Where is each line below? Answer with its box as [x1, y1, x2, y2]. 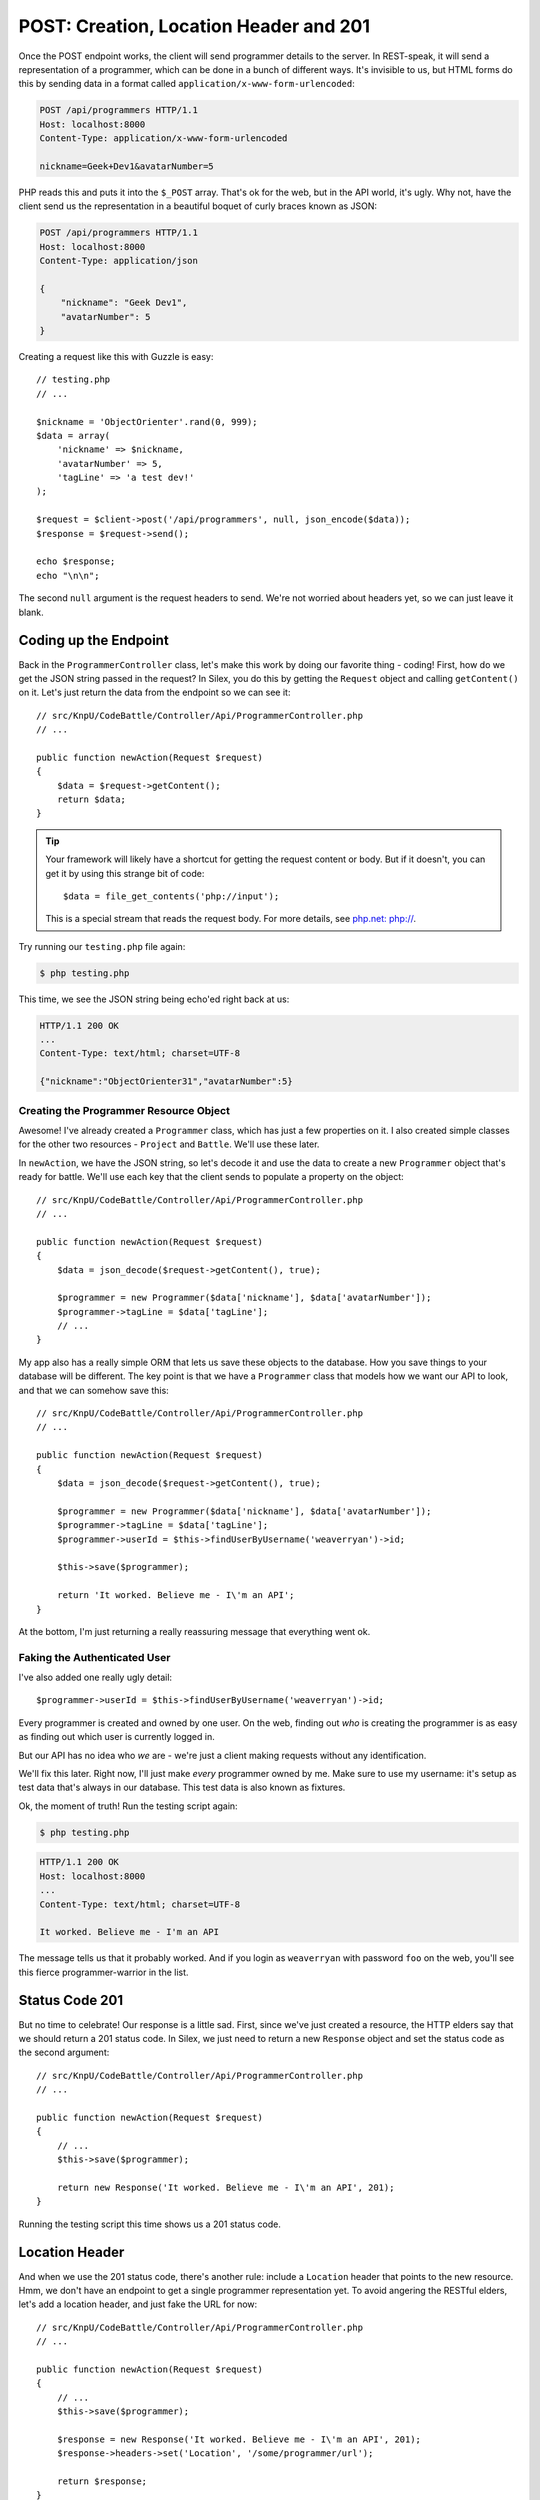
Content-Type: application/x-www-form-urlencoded [39, 133, 288, 144]
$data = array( [36, 430, 111, 441]
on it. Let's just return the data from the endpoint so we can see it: [18, 686, 291, 699]
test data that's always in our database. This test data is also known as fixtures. [18, 1781, 346, 1794]
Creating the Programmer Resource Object [18, 1103, 230, 1117]
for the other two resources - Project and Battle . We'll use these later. [18, 1138, 320, 1150]
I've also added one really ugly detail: [18, 1671, 173, 1684]
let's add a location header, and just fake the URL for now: [18, 2298, 258, 2310]
